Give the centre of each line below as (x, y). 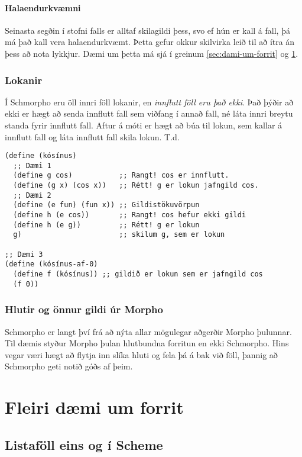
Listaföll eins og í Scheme (84, 444)
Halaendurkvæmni (43, 7)
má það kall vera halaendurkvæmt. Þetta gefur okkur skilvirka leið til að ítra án (150, 42)
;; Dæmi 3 (24, 254)
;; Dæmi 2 (32, 195)
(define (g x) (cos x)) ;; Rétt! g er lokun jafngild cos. (136, 186)
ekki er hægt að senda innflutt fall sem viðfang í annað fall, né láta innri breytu (149, 113)
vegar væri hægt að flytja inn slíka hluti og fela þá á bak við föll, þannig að (141, 354)
